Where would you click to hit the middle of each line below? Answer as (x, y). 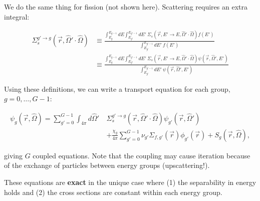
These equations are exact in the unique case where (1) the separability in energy (130, 182)
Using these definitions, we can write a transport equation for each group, (117, 88)
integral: (17, 16)
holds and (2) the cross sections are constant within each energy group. (113, 192)
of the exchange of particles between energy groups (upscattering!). (107, 165)
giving (13, 155)
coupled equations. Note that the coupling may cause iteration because (142, 155)
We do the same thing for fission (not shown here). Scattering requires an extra (126, 7)
